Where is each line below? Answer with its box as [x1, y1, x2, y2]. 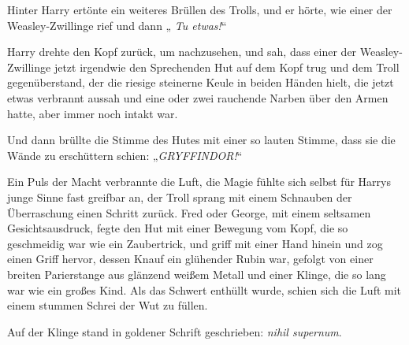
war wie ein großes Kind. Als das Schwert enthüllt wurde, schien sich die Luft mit [7, 281, 402, 298]
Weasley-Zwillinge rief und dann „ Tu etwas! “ [7, 17, 227, 33]
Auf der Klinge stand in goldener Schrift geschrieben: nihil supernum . [7, 323, 342, 339]
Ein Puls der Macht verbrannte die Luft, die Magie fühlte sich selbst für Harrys [7, 173, 391, 190]
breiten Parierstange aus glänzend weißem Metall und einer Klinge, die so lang [7, 265, 386, 282]
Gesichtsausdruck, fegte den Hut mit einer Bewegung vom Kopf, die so [7, 220, 348, 236]
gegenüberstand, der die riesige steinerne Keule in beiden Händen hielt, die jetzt [7, 74, 394, 91]
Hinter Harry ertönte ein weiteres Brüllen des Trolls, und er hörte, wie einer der [7, 2, 392, 17]
